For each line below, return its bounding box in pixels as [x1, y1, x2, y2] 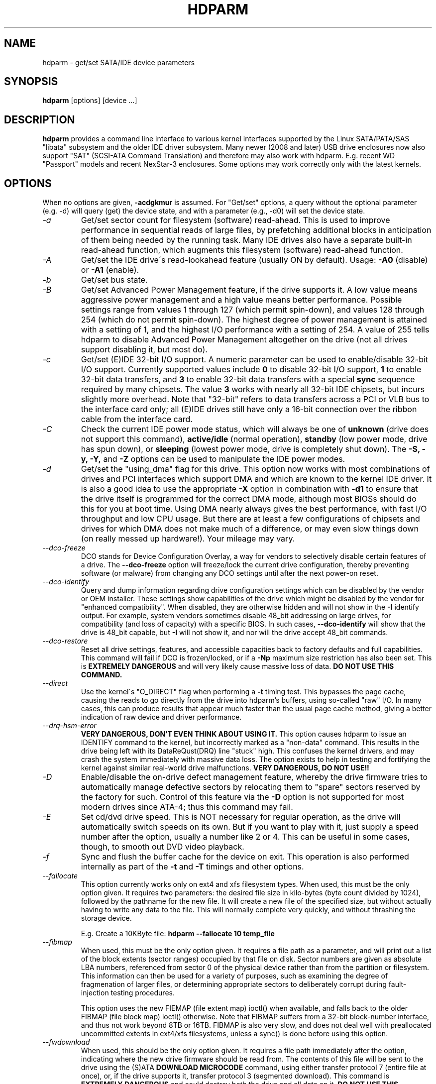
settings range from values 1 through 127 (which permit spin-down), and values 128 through [81, 305, 425, 315]
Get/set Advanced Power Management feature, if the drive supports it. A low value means [81, 285, 418, 295]
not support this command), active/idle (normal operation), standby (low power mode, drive [81, 434, 428, 444]
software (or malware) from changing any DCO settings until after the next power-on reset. [81, 569, 378, 578]
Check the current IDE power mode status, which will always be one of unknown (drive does [81, 424, 429, 434]
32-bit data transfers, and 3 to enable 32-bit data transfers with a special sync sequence [81, 374, 415, 385]
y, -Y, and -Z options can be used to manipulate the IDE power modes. [81, 454, 345, 464]
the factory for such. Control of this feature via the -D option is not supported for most [81, 792, 404, 802]
